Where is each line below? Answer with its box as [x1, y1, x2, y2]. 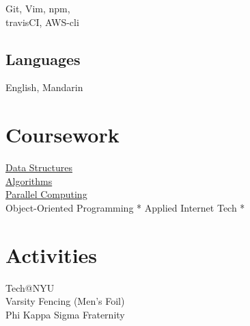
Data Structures [5, 160, 72, 175]
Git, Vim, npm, [5, 1, 70, 15]
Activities [5, 240, 98, 268]
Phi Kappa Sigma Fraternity [5, 307, 125, 321]
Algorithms [5, 173, 53, 188]
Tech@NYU [5, 280, 55, 294]
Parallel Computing [5, 187, 87, 201]
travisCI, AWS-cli [5, 14, 79, 29]
